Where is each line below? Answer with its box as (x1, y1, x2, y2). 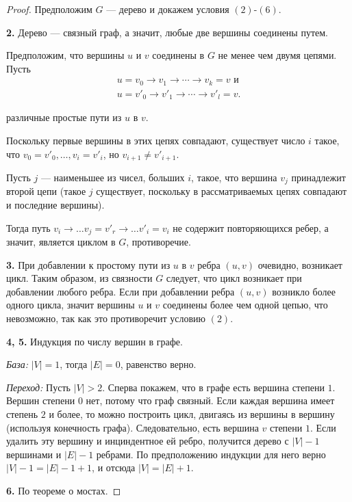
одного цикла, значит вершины (6, 298, 135, 312)
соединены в (152, 48, 205, 62)
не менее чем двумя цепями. (218, 48, 337, 62)
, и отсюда (92, 460, 136, 475)
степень (6, 407, 38, 421)
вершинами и (6, 447, 62, 461)
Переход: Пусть (6, 380, 71, 394)
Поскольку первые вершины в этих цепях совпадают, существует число (6, 133, 305, 147)
